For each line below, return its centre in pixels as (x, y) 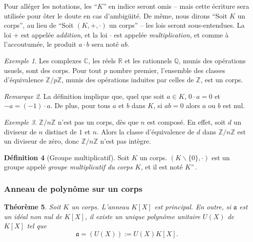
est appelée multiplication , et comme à (171, 34)
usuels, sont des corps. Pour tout (53, 70)
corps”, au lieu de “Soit (39, 25)
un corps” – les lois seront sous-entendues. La (177, 25)
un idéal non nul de (33, 216)
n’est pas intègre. (126, 141)
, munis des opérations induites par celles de (128, 80)
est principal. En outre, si (193, 207)
